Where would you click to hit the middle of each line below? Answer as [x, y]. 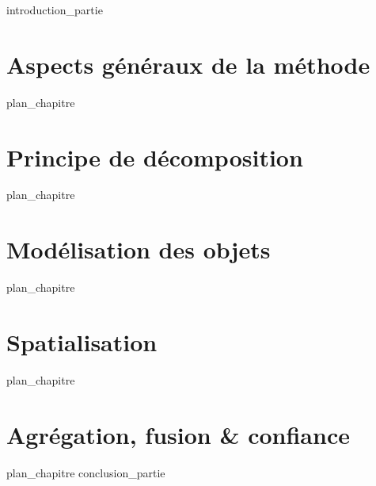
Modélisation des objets [139, 249]
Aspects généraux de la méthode [188, 64]
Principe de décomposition [155, 157]
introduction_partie [55, 10]
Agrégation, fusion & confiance [178, 434]
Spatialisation [82, 341]
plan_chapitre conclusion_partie [86, 472]
